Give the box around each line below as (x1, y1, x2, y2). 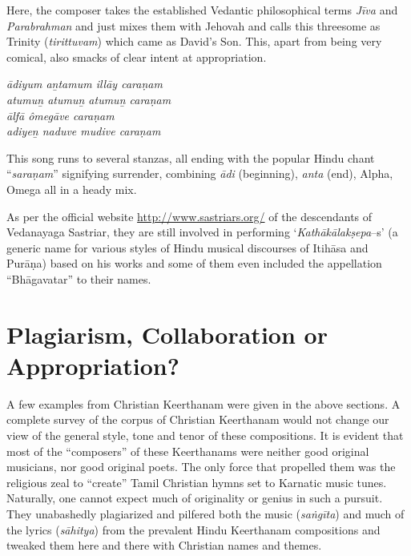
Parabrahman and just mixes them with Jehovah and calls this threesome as (6, 17, 381, 34)
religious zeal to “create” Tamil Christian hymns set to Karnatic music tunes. (6, 473, 387, 490)
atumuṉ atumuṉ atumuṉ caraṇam (6, 91, 171, 107)
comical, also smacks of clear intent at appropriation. (6, 48, 267, 65)
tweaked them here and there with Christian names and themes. (6, 537, 322, 554)
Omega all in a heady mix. (6, 180, 137, 197)
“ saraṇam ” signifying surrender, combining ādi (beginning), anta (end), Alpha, (6, 165, 393, 182)
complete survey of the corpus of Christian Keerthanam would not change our (6, 411, 389, 428)
